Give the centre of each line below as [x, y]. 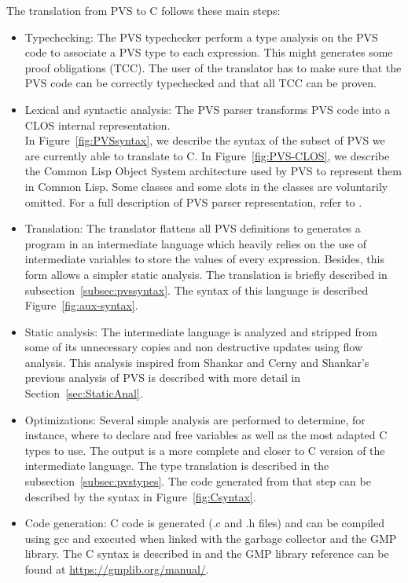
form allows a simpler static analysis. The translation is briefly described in [206, 274]
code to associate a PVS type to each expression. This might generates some [209, 52]
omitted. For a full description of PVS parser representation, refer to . [193, 202]
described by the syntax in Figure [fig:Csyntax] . [140, 496]
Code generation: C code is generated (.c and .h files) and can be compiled [204, 523]
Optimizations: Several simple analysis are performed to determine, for [195, 419]
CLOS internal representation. [97, 125]
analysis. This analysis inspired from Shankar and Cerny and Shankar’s [197, 362]
